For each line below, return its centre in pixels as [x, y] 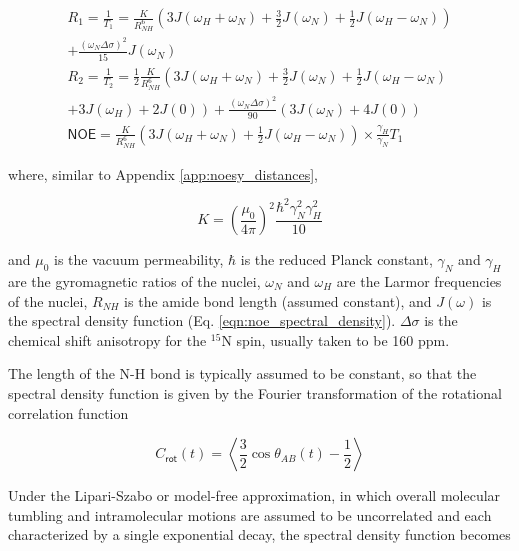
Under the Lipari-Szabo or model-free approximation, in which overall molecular [254, 495]
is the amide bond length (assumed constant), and [278, 300]
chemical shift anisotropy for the [107, 339]
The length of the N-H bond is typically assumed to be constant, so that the [242, 373]
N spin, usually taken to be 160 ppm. [335, 339]
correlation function [68, 412]
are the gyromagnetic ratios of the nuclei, [134, 281]
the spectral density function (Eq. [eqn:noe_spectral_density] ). [202, 320]
